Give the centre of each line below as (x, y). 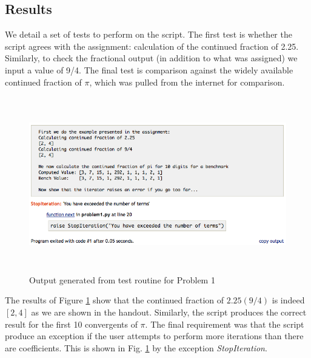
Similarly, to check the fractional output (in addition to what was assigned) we (151, 58)
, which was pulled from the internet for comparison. (187, 82)
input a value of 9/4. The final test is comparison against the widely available (149, 69)
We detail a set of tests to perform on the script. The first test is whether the (149, 34)
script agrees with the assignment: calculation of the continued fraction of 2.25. (152, 46)
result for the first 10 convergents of (71, 324)
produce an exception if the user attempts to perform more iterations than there (154, 336)
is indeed (288, 300)
